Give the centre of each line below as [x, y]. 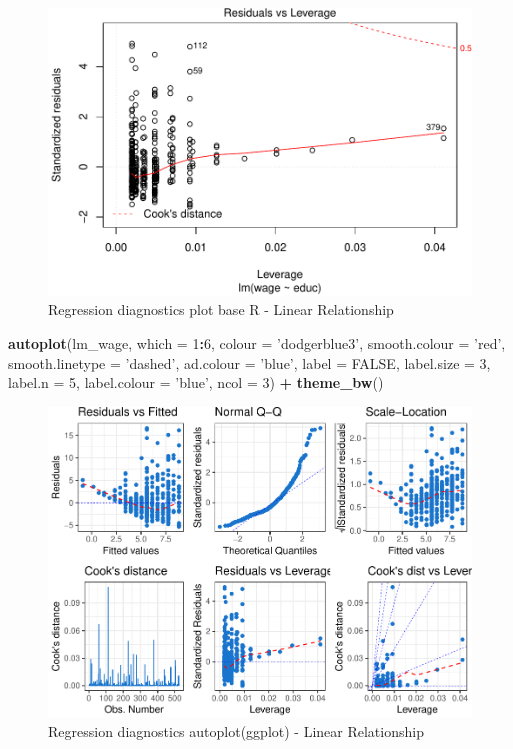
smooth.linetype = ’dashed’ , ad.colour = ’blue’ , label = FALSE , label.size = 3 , [249, 362]
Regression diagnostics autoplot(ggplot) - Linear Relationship [236, 730]
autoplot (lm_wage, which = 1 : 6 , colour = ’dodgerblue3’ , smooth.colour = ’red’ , [257, 342]
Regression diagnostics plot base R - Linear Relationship [221, 309]
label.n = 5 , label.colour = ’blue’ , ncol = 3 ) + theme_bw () [196, 382]
